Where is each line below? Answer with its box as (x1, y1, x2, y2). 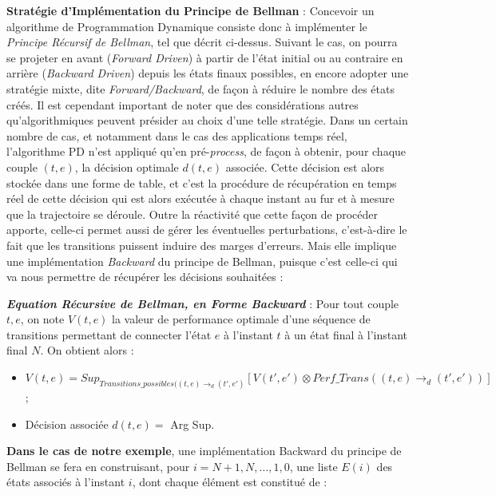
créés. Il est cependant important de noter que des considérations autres (6, 96, 359, 113)
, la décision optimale (74, 158, 179, 175)
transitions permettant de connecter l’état (6, 326, 212, 343)
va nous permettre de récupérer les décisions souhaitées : (6, 268, 284, 285)
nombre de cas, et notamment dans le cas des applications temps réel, (6, 127, 347, 144)
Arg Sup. (170, 415, 215, 432)
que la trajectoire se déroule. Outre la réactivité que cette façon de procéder (6, 205, 379, 222)
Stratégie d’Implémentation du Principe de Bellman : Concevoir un (6, 2, 375, 18)
